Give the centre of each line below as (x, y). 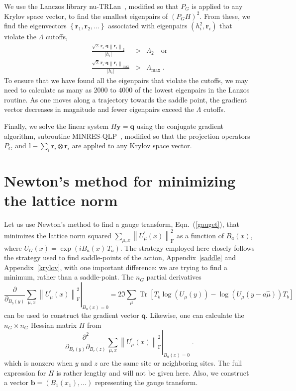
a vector (16, 382)
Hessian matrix (54, 325)
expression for (25, 372)
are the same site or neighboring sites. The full (171, 362)
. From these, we (225, 16)
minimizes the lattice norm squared (58, 235)
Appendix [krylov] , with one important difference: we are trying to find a (116, 267)
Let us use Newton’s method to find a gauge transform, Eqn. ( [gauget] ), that (122, 224)
